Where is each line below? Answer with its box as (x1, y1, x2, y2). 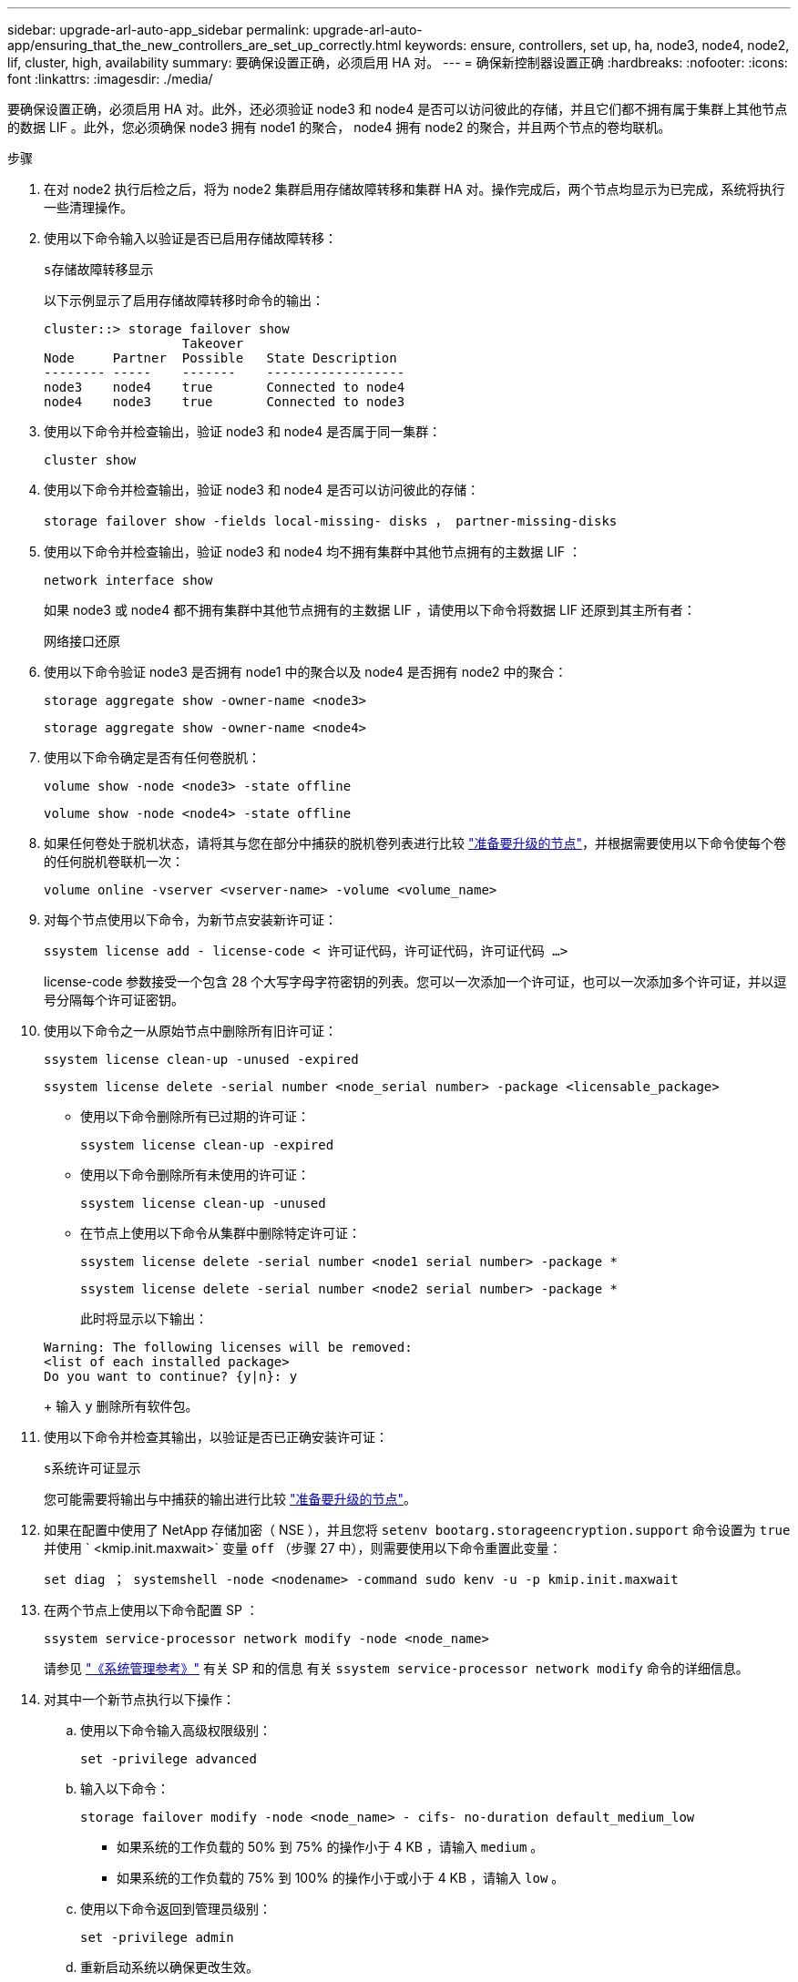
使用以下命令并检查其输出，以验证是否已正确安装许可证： (44, 1429, 388, 1445)
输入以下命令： (80, 1781, 169, 1796)
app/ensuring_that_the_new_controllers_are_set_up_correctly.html (7, 37, 402, 53)
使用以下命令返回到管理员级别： (80, 1901, 271, 1916)
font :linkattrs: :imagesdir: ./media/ (7, 71, 213, 87)
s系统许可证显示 (44, 1461, 141, 1476)
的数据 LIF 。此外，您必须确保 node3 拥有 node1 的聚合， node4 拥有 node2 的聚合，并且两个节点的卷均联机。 (7, 119, 671, 135)
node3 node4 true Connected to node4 (44, 380, 405, 394)
